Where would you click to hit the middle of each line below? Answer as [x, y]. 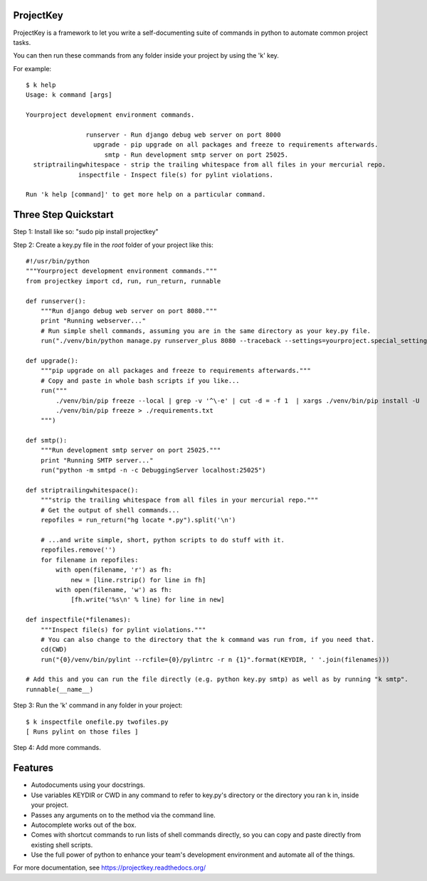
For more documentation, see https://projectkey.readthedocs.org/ [110, 867]
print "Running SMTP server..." [97, 460]
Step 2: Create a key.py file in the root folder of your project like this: [113, 245]
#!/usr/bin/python [58, 261]
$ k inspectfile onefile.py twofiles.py [97, 722]
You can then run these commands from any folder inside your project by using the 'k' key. [146, 56]
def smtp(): [47, 440]
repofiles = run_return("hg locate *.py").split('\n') [138, 520]
